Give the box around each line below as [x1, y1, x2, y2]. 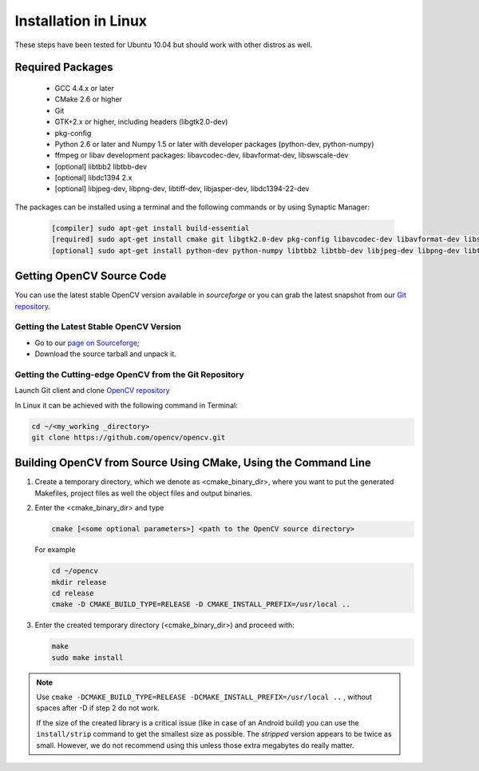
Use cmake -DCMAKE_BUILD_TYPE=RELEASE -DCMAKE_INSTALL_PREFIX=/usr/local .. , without [36, 692, 373, 702]
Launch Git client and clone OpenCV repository [14, 386, 171, 395]
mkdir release [51, 578, 107, 586]
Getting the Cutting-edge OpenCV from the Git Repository [14, 368, 245, 380]
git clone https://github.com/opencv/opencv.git [31, 432, 226, 442]
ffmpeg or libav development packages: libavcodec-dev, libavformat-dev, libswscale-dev [54, 150, 349, 160]
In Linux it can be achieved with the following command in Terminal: [14, 400, 239, 410]
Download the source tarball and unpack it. [34, 349, 177, 359]
